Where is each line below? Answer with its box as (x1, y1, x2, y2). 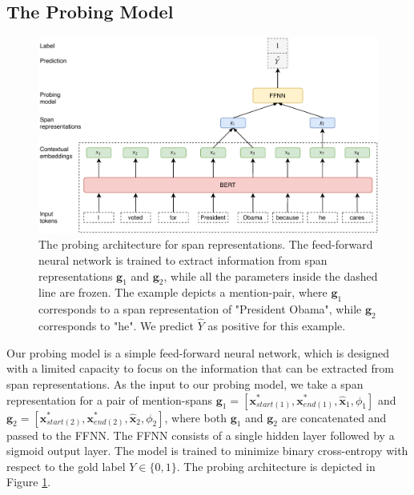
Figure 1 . (6, 473, 51, 490)
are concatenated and (281, 409, 387, 425)
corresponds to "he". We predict (38, 317, 194, 334)
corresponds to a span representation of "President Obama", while (38, 301, 362, 317)
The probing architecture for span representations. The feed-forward (38, 236, 373, 253)
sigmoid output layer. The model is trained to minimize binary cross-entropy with (6, 442, 408, 459)
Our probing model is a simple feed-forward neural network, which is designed (6, 344, 390, 361)
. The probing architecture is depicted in (176, 457, 376, 474)
